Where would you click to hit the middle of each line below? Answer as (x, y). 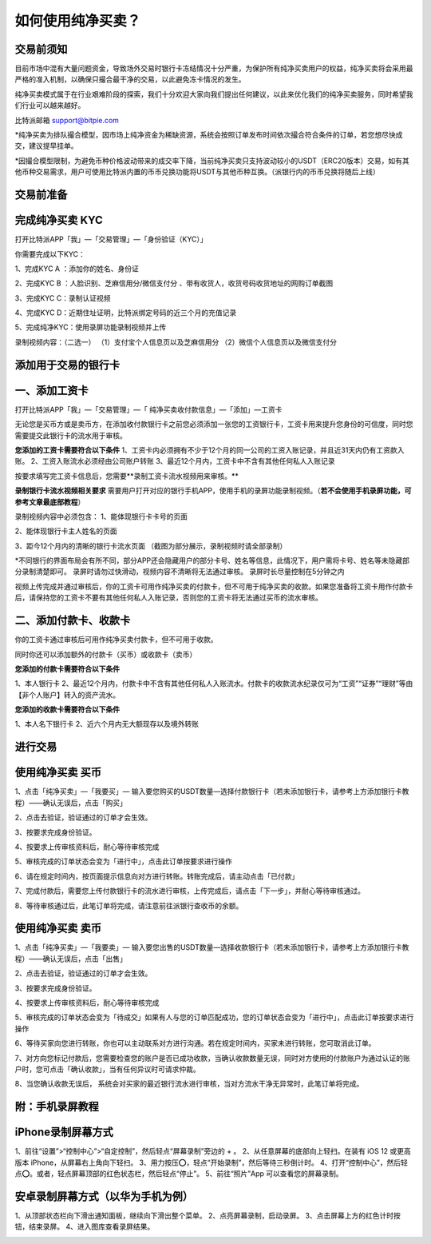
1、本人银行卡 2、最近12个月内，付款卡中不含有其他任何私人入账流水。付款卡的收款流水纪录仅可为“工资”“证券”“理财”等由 (214, 684)
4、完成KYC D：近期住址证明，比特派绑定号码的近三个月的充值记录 (126, 313)
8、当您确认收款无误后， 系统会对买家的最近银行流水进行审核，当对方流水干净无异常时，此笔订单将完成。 (189, 1084)
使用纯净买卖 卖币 (58, 929)
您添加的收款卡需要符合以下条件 (67, 710)
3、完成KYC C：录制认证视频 (63, 298)
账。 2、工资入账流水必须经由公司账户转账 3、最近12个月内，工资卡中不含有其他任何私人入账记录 (175, 461)
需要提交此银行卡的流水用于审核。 (71, 435)
